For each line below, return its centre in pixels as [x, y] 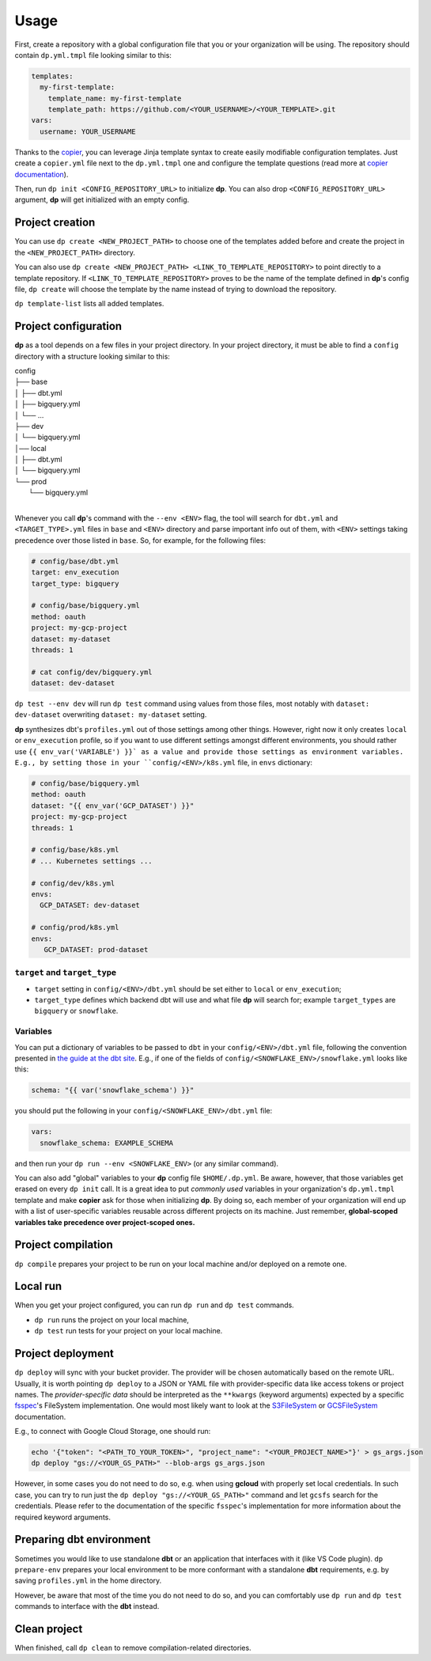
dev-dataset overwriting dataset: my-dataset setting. [111, 715]
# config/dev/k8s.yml [73, 883]
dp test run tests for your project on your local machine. [129, 1331]
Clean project [49, 1629]
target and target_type [66, 973]
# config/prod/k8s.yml [75, 927]
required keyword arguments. [62, 1517]
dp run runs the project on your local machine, [112, 1320]
